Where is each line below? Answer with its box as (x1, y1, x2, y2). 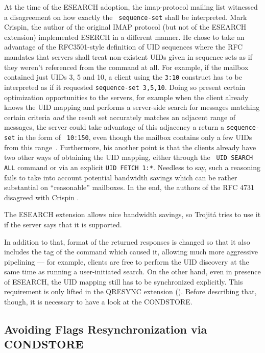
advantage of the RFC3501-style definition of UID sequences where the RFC (4, 41, 243, 52)
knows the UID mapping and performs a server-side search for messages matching (4, 102, 260, 112)
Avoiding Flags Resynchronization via (4, 321, 207, 337)
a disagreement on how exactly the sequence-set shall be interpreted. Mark (4, 11, 247, 22)
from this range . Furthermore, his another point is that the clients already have (4, 142, 256, 152)
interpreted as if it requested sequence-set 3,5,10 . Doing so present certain (4, 81, 246, 92)
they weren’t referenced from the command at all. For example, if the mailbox (4, 61, 249, 72)
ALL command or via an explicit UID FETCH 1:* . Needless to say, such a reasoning (4, 161, 260, 172)
